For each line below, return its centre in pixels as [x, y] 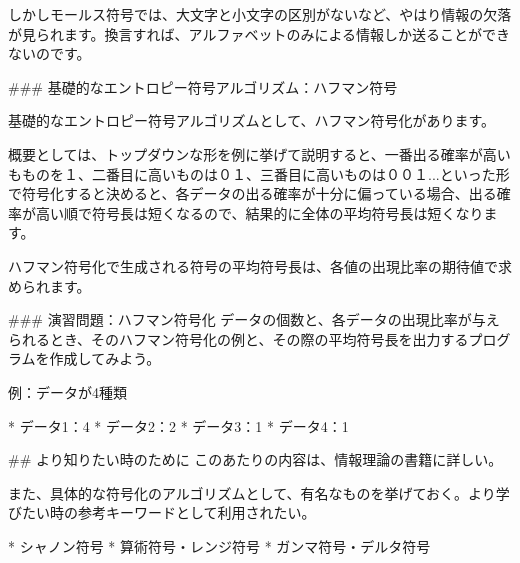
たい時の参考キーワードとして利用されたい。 [168, 512]
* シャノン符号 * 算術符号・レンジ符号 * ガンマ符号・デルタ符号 [219, 545]
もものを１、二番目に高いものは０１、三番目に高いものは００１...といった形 [259, 173]
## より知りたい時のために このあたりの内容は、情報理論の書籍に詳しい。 [255, 459]
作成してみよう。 [105, 358]
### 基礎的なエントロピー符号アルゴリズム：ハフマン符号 [203, 86]
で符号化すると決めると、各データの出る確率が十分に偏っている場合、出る [252, 193]
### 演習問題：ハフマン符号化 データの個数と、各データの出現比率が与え [254, 319]
